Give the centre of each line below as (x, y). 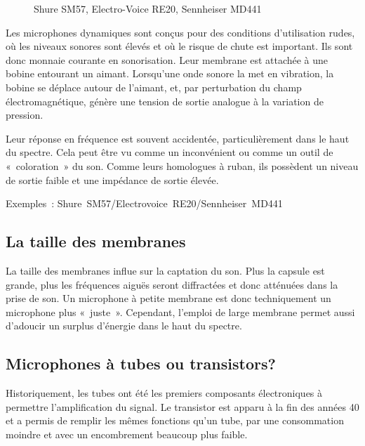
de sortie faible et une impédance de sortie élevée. (112, 179)
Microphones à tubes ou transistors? (141, 363)
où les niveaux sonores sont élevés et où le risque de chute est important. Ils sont (179, 46)
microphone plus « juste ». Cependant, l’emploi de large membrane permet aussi (180, 311)
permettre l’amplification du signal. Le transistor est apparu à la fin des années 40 (182, 406)
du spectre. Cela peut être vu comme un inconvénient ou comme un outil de (170, 152)
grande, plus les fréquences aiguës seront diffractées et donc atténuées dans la (172, 284)
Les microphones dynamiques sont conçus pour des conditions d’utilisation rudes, (180, 32)
